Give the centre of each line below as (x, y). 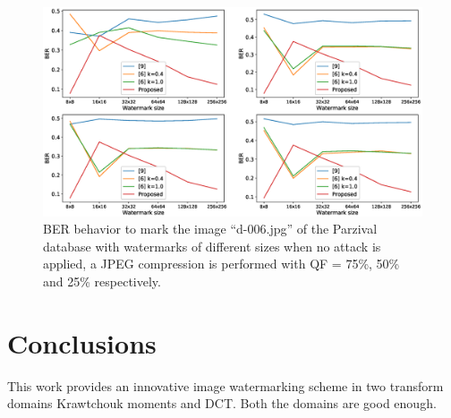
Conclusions (82, 342)
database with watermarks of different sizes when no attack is (212, 246)
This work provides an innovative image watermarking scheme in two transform (225, 385)
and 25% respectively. (102, 281)
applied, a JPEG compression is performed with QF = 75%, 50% (221, 264)
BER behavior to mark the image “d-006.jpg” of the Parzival (210, 229)
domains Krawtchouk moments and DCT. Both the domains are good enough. (222, 403)
